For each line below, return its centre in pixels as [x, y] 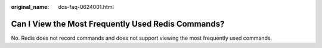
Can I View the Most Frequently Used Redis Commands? [118, 24]
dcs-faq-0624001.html [86, 7]
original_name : [30, 7]
